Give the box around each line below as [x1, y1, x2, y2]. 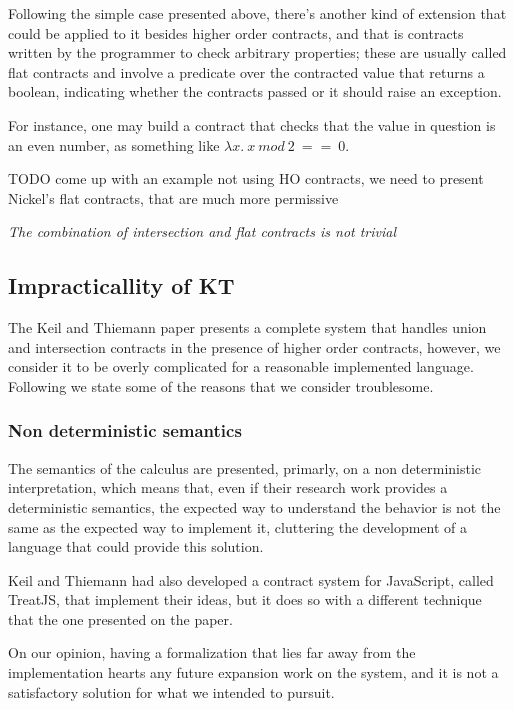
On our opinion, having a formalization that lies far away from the [8, 642, 416, 663]
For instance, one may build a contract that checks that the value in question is [8, 114, 496, 135]
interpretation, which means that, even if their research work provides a [8, 477, 448, 498]
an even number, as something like [8, 134, 220, 155]
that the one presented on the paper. [8, 608, 233, 629]
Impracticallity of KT [8, 270, 235, 301]
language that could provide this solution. [8, 536, 264, 557]
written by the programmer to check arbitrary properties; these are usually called [8, 42, 507, 63]
